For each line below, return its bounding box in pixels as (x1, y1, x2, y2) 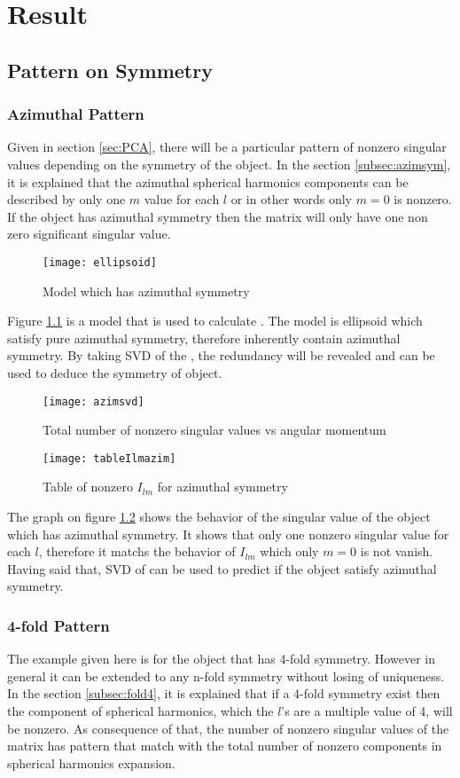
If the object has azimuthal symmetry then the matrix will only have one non (7, 207, 428, 225)
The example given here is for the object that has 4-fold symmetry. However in (7, 649, 435, 668)
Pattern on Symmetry (7, 56, 213, 83)
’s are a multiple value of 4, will (281, 702, 453, 720)
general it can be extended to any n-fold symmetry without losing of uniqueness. (7, 666, 445, 685)
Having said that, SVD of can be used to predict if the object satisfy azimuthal (7, 559, 437, 578)
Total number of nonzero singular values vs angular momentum (43, 420, 386, 439)
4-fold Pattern (7, 614, 110, 636)
